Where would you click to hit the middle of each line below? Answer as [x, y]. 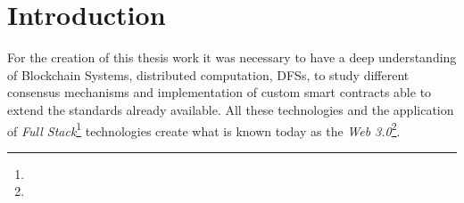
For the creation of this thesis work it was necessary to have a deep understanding [232, 57]
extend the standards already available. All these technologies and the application [231, 109]
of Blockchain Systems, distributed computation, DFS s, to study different [208, 74]
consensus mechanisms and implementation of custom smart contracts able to [220, 92]
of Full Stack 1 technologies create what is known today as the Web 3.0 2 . [204, 129]
